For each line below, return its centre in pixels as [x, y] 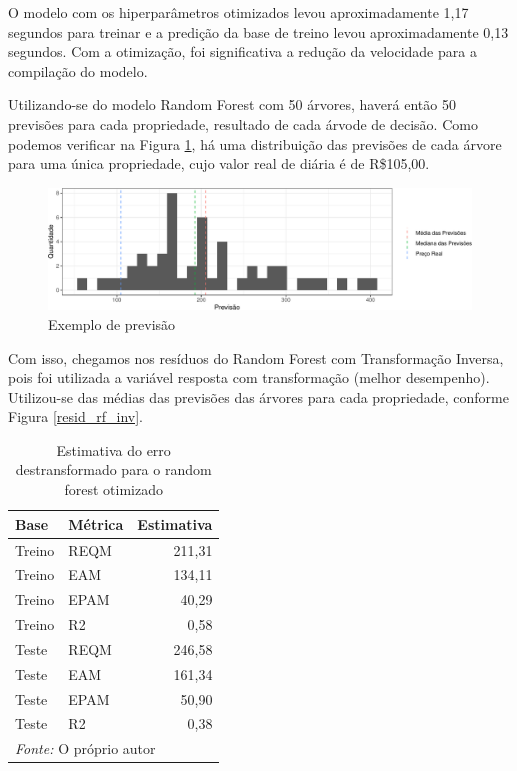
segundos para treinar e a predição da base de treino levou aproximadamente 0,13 [258, 31]
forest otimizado [113, 489]
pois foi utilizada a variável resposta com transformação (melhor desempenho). [249, 377]
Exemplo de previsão [112, 323]
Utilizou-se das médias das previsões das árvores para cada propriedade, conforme [258, 396]
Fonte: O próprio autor [85, 748]
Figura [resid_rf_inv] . [76, 416]
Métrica [96, 523]
